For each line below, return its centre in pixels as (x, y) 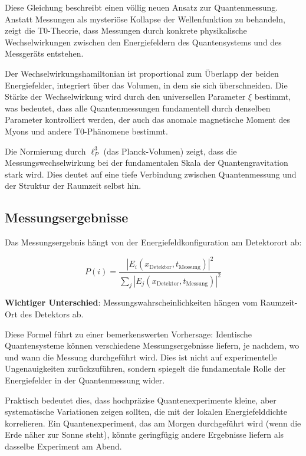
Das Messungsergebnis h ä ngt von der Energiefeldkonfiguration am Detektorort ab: (153, 242)
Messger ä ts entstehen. (44, 53)
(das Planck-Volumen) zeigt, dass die (170, 151)
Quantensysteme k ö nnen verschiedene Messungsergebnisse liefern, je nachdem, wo (152, 345)
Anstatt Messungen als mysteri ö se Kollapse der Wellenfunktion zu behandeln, (145, 19)
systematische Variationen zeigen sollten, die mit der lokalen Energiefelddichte (146, 411)
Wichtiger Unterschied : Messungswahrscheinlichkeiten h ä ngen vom (131, 302)
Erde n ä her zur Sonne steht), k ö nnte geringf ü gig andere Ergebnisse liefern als (144, 434)
